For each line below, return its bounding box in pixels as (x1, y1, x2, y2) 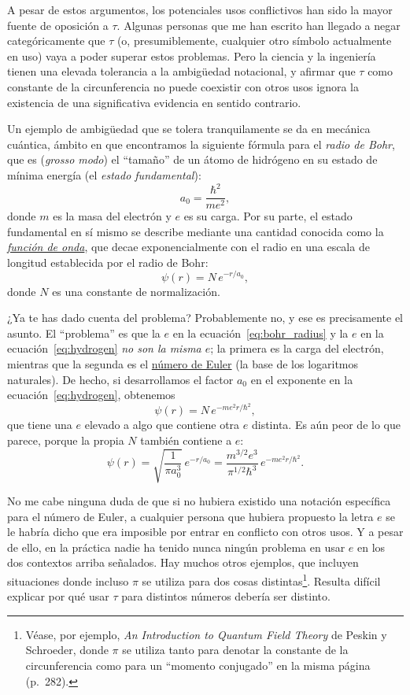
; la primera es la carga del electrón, (210, 340, 384, 357)
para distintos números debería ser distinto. (121, 588, 331, 604)
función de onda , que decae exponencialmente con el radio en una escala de (7, 238, 370, 255)
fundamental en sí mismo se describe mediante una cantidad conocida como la (7, 223, 384, 239)
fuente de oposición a (7, 17, 109, 33)
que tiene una (7, 416, 72, 433)
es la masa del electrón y (53, 208, 172, 224)
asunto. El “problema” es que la (7, 324, 161, 341)
